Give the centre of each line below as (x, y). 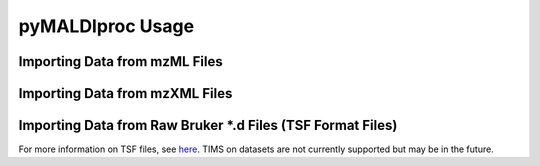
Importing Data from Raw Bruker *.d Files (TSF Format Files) (208, 125)
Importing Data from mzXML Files (125, 93)
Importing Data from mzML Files (121, 61)
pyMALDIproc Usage (106, 26)
